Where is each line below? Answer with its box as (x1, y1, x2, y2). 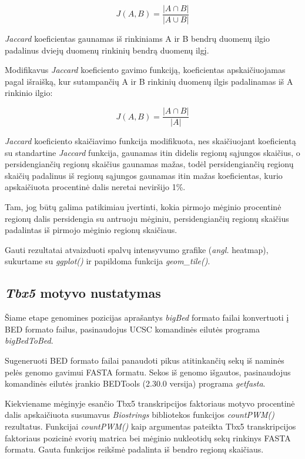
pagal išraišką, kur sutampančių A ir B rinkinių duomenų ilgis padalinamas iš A (5, 75, 293, 87)
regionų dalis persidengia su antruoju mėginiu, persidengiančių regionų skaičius (5, 212, 289, 224)
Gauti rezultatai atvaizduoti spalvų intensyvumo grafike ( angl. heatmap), (5, 243, 269, 255)
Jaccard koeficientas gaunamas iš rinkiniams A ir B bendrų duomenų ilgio (5, 32, 270, 45)
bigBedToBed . (5, 334, 53, 347)
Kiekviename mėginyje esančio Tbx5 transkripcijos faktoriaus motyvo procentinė (5, 397, 295, 409)
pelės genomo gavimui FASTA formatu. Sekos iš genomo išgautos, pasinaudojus (5, 365, 291, 378)
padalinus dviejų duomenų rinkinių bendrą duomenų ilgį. (5, 44, 209, 56)
